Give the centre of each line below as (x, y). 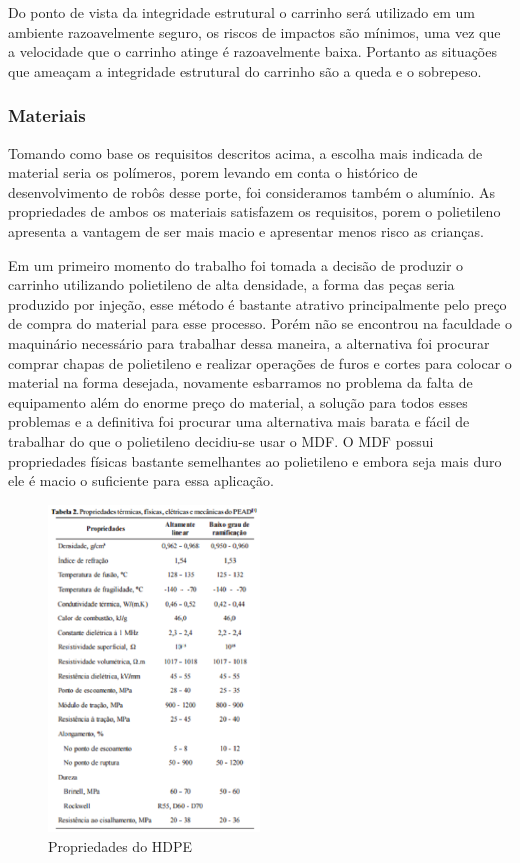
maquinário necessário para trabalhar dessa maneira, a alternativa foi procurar (249, 342)
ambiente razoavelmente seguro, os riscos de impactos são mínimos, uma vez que (254, 31)
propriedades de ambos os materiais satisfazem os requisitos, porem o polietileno (254, 211)
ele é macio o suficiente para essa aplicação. (141, 480)
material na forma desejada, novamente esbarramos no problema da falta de (240, 382)
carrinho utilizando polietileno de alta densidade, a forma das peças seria (231, 284)
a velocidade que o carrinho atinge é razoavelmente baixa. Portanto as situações (252, 51)
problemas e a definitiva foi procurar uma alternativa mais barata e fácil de (239, 421)
